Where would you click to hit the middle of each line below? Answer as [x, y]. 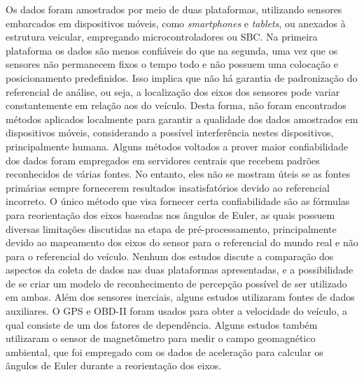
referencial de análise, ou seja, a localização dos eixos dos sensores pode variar [173, 91]
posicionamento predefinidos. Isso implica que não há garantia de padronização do [182, 77]
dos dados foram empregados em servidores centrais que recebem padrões [163, 160]
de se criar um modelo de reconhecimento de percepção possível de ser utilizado [176, 283]
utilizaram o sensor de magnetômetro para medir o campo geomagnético [161, 338]
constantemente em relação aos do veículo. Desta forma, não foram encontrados [176, 105]
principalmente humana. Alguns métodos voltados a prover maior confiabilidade [177, 146]
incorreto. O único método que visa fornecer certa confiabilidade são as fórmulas [178, 201]
